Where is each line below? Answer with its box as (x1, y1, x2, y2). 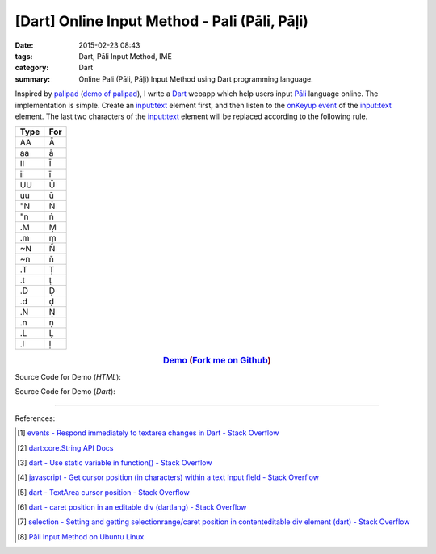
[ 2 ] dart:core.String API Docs (17, 443, 114, 452)
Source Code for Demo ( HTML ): (15, 371, 121, 381)
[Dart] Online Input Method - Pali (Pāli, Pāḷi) (15, 12, 308, 30)
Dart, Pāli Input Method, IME (78, 51, 173, 61)
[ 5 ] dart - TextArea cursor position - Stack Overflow (17, 487, 190, 497)
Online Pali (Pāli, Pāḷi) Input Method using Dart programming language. (78, 73, 314, 84)
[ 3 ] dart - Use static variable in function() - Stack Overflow (17, 457, 212, 468)
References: (15, 413, 56, 423)
